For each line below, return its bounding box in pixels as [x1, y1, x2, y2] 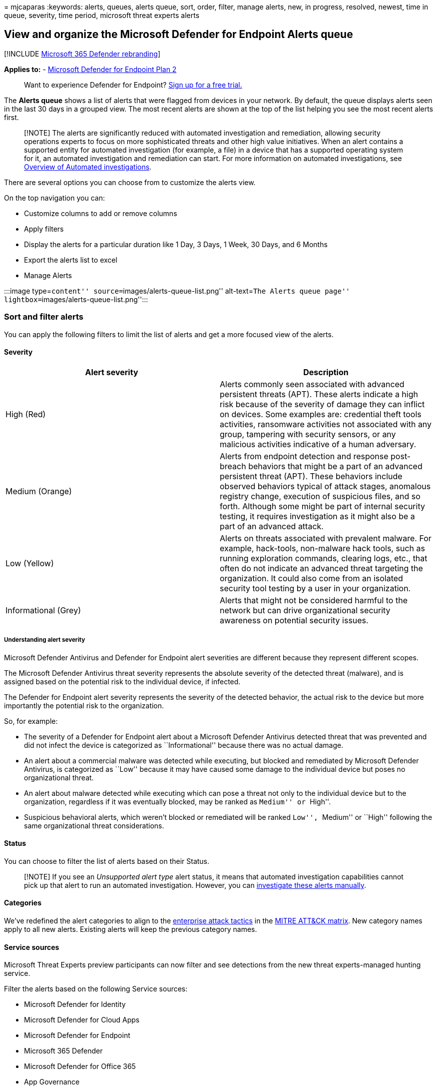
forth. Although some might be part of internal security [220, 501, 425, 511]
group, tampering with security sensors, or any [220, 429, 396, 439]
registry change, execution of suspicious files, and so [220, 491, 421, 501]
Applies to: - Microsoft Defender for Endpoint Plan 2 [4, 65, 177, 74]
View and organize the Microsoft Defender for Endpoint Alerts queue [4, 28, 353, 41]
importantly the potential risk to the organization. [4, 701, 164, 710]
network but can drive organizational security [220, 605, 391, 615]
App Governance [24, 1077, 80, 1086]
